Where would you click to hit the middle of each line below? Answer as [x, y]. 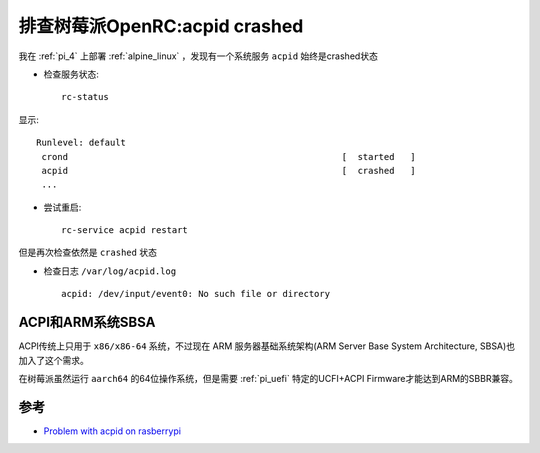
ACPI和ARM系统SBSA [87, 322]
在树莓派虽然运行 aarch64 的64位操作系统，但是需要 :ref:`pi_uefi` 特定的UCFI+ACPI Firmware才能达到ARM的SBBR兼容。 [268, 378]
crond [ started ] [228, 156]
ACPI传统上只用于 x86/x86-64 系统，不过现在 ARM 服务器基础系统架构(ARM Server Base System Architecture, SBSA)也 [266, 346]
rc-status [85, 97]
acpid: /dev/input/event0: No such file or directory [195, 294]
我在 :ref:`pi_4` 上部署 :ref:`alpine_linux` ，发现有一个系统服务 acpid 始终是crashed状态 [198, 56]
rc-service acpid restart [125, 230]
